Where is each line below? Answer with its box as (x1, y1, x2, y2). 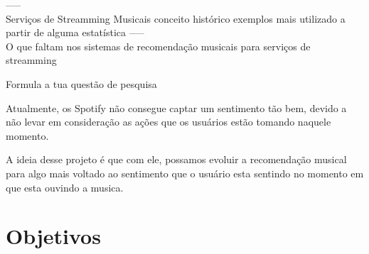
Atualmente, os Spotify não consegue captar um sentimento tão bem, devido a (6, 100, 347, 115)
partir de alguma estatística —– (6, 25, 144, 40)
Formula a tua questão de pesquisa (6, 76, 157, 91)
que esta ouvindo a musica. (6, 180, 124, 194)
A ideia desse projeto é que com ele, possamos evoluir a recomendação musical (6, 152, 347, 167)
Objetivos (6, 221, 101, 250)
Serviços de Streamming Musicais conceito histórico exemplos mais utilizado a (6, 11, 346, 26)
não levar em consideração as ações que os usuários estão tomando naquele (6, 114, 331, 129)
